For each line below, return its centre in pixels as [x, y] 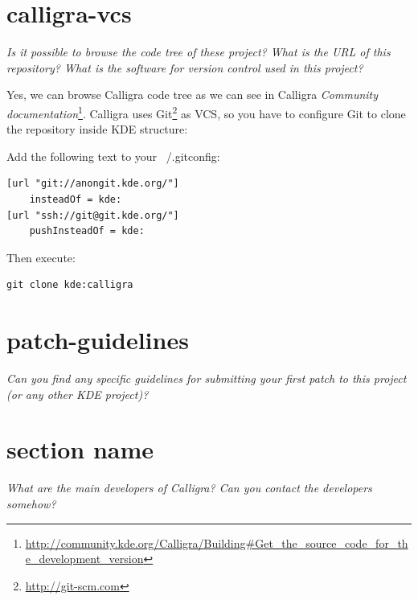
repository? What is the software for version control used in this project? [185, 67]
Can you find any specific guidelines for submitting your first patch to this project [207, 378]
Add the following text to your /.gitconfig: [113, 156]
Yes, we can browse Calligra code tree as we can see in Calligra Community [193, 95]
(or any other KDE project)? [78, 394]
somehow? [31, 503]
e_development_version [84, 559]
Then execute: [41, 257]
